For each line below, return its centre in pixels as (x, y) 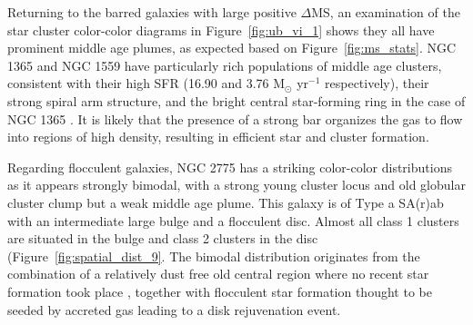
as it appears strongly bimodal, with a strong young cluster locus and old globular (236, 185)
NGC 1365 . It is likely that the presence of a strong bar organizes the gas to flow (235, 118)
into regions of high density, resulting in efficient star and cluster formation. (218, 137)
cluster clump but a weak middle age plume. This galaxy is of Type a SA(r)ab (226, 202)
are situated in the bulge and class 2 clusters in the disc (163, 238)
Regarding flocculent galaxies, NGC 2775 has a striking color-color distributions (230, 167)
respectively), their (377, 83)
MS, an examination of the (386, 12)
